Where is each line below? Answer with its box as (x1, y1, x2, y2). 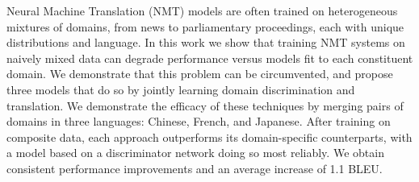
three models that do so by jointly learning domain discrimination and (6, 81, 355, 97)
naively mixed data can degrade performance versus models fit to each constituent (6, 49, 413, 66)
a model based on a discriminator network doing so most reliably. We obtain (6, 144, 384, 161)
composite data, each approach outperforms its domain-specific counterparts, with (6, 128, 413, 145)
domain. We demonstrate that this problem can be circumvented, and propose (6, 65, 393, 82)
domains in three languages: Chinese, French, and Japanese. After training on (6, 113, 391, 130)
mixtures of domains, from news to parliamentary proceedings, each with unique (6, 18, 404, 35)
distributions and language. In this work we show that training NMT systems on (6, 34, 405, 51)
